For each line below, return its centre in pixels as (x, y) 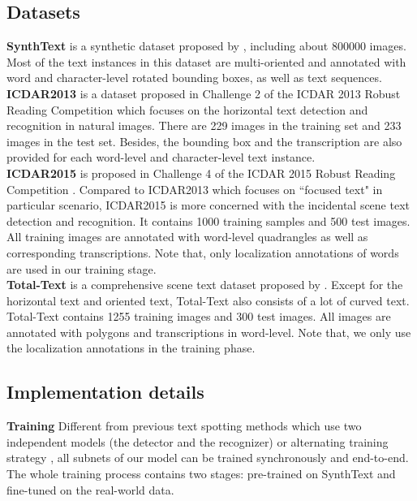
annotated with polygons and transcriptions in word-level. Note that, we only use (209, 332)
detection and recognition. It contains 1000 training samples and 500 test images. (208, 220)
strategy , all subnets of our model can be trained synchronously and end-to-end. (208, 458)
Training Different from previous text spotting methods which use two (184, 426)
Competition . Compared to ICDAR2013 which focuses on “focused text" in (195, 189)
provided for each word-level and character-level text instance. (161, 157)
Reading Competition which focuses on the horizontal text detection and (187, 109)
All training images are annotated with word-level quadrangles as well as (187, 237)
